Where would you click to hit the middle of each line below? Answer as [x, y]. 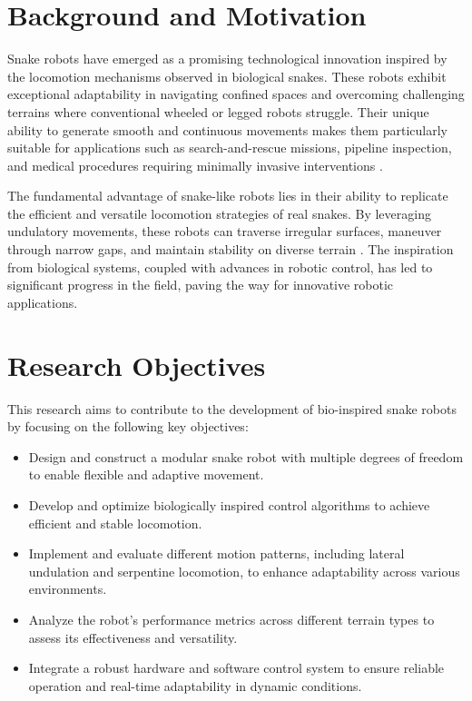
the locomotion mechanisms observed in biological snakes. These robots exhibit [227, 76]
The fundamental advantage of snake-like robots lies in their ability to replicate [228, 196]
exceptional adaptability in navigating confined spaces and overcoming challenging [236, 94]
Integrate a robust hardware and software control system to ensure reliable [236, 668]
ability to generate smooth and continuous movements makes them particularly [227, 129]
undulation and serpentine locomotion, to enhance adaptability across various [244, 571]
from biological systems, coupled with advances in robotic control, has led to [220, 267]
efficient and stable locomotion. [115, 523]
